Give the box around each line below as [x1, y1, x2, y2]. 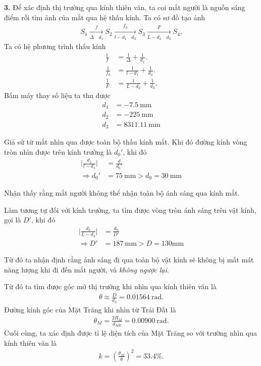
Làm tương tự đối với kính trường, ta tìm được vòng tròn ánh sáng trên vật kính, [4, 204, 256, 215]
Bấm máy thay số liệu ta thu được [4, 90, 111, 101]
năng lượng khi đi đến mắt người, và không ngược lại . [4, 264, 169, 274]
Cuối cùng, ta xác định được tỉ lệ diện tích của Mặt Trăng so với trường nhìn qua [4, 328, 257, 338]
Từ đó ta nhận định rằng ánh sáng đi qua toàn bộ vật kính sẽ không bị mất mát [4, 254, 254, 265]
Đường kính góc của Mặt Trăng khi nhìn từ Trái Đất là [4, 304, 176, 314]
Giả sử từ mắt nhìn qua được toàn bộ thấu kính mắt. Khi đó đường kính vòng [4, 136, 247, 147]
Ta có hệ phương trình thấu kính [4, 41, 106, 52]
